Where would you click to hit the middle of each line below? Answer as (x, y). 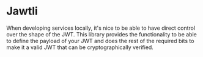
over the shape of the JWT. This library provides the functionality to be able (102, 34)
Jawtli (22, 11)
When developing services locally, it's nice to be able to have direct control (101, 28)
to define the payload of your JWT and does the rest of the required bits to (100, 41)
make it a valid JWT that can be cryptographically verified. (80, 47)
